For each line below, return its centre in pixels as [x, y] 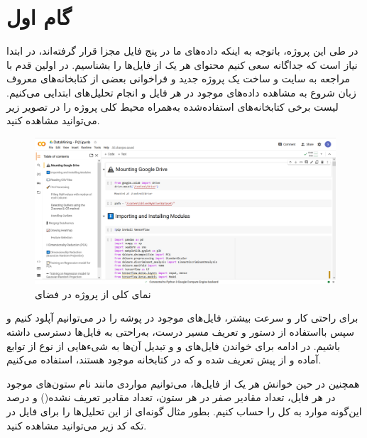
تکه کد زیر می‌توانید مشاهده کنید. [77, 425]
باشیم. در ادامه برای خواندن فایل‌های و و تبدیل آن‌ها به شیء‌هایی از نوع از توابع [174, 345]
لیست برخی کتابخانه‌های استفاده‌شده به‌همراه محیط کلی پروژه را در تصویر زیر [172, 106]
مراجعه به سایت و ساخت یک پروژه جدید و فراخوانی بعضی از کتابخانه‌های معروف [179, 78]
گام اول [39, 17]
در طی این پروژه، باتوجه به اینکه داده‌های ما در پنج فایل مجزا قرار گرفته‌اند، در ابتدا [182, 51]
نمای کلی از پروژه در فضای [93, 294]
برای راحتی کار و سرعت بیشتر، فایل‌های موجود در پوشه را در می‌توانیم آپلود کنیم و [182, 318]
